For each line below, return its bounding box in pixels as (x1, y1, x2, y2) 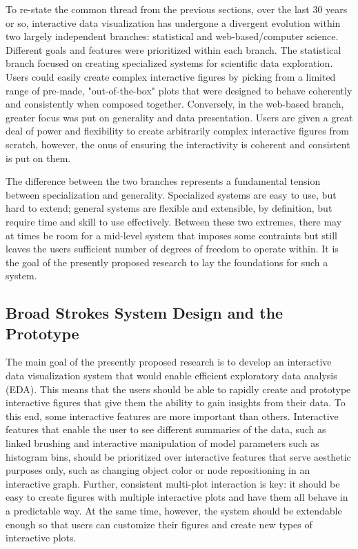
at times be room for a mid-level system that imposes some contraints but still (6, 228, 337, 242)
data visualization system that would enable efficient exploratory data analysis (6, 368, 337, 383)
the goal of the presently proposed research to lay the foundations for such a (6, 254, 328, 269)
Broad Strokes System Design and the (6, 302, 284, 323)
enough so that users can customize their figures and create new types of (6, 517, 312, 531)
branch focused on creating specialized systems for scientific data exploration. (6, 56, 333, 70)
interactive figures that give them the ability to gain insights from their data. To (6, 395, 346, 410)
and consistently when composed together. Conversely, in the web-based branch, (6, 97, 344, 111)
